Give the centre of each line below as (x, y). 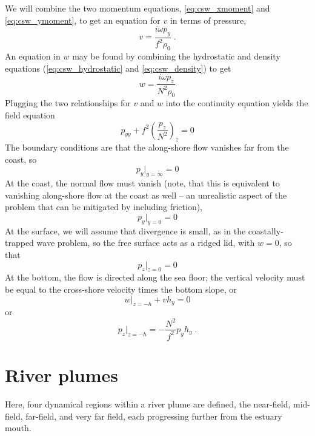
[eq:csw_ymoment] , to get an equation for (83, 20)
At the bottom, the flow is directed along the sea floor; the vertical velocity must (155, 277)
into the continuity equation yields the (237, 103)
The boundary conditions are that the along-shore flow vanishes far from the (147, 147)
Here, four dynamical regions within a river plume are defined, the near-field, (148, 404)
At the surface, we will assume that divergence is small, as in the (125, 230)
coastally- (266, 230)
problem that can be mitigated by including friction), (104, 207)
